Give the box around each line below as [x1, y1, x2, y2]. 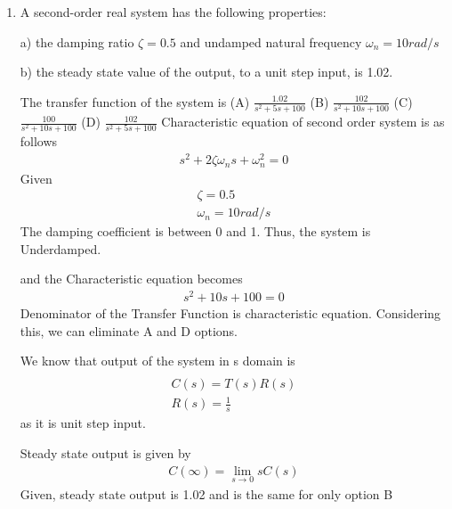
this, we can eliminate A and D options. [20, 321, 238, 340]
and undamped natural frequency [180, 32, 362, 51]
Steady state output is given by [20, 443, 191, 462]
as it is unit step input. [20, 414, 146, 432]
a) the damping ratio [20, 32, 134, 51]
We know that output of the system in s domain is [20, 351, 295, 370]
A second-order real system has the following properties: [20, 3, 327, 21]
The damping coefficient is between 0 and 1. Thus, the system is [20, 222, 371, 241]
